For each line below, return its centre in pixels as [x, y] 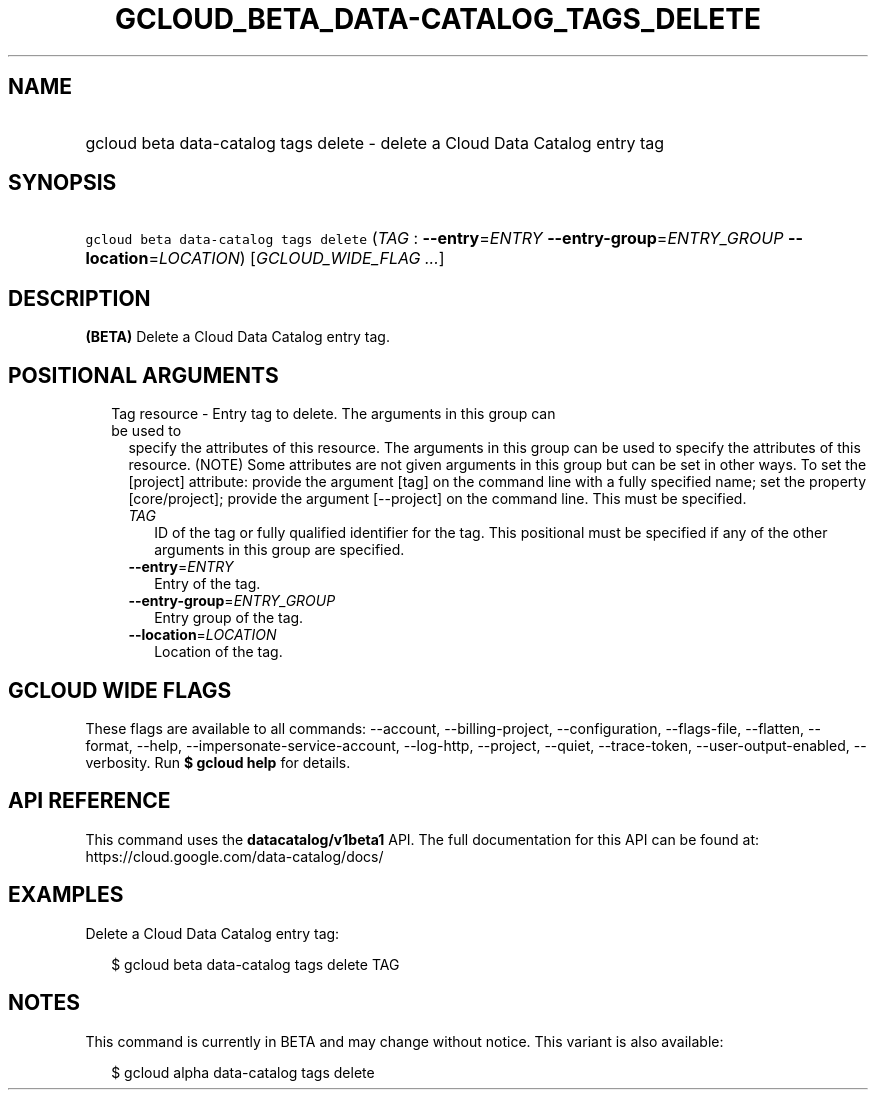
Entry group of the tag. [229, 618]
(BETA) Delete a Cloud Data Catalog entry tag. [237, 337]
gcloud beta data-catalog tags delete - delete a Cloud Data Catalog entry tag [375, 142]
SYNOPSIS [62, 183]
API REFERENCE [89, 801]
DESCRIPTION [79, 298]
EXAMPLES [66, 895]
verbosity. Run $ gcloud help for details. [218, 762]
